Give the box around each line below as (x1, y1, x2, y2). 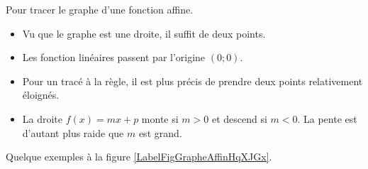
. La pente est (297, 111, 357, 126)
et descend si (211, 111, 267, 126)
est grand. (138, 125, 182, 140)
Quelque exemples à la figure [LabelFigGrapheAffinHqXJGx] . (6, 149, 272, 164)
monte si (141, 111, 179, 126)
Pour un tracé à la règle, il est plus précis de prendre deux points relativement (22, 73, 363, 88)
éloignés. (22, 87, 60, 102)
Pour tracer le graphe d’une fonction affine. (6, 2, 194, 16)
